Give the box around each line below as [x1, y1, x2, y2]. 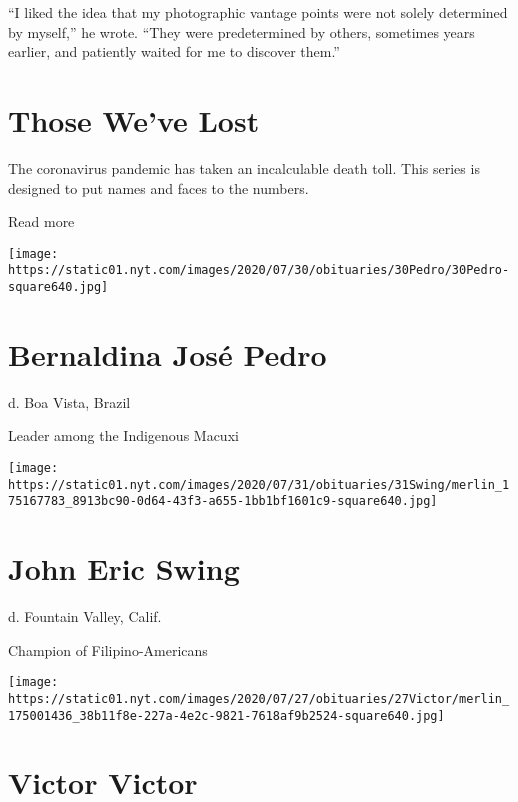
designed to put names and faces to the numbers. [8, 177, 309, 198]
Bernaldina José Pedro [8, 333, 327, 374]
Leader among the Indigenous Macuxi [8, 425, 239, 446]
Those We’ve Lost [8, 99, 260, 140]
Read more [8, 211, 75, 232]
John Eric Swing [8, 548, 240, 589]
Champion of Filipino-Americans [8, 639, 208, 660]
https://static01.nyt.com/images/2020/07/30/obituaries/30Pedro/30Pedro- [8, 263, 510, 278]
